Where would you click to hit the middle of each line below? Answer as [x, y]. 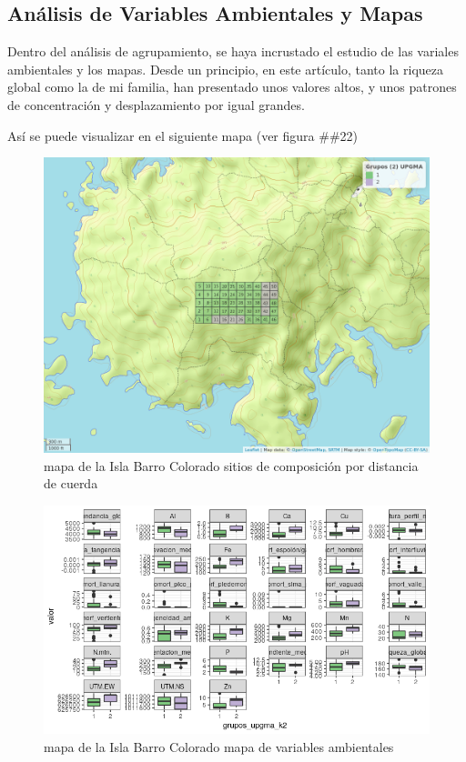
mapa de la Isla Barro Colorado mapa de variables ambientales [219, 746]
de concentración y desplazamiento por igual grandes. [156, 104]
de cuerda [71, 483]
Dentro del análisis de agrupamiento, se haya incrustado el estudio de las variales [233, 51]
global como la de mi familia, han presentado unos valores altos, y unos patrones [232, 87]
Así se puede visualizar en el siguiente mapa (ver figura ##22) [182, 135]
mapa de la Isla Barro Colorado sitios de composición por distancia [231, 465]
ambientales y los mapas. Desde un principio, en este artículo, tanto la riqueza [226, 69]
